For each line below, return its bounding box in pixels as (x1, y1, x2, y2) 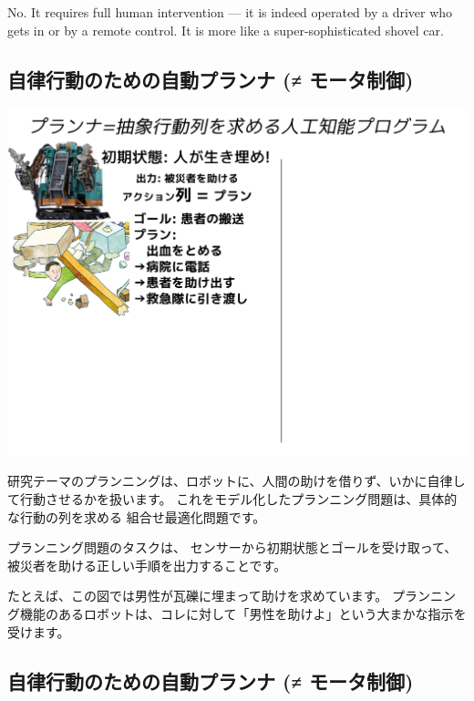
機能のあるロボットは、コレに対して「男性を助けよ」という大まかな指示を (19, 604, 467, 623)
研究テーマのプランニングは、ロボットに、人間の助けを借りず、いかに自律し (7, 471, 466, 490)
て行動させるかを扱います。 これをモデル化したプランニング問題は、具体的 (7, 490, 458, 509)
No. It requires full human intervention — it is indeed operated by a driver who (7, 3, 453, 21)
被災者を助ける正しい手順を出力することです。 (7, 555, 287, 574)
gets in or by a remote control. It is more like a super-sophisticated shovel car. (7, 20, 444, 39)
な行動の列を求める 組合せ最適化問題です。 (7, 507, 266, 526)
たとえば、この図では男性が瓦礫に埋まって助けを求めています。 (7, 586, 388, 605)
